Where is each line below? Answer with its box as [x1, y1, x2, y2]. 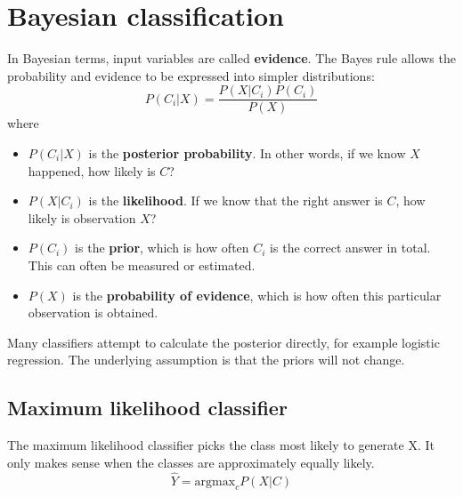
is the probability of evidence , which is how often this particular [72, 285, 442, 304]
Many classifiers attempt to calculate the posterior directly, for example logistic [7, 333, 440, 351]
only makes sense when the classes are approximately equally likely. [7, 453, 375, 471]
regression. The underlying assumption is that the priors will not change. [7, 350, 405, 369]
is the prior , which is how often [75, 238, 249, 257]
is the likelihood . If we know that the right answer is [88, 191, 383, 210]
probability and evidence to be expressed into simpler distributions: [7, 66, 375, 84]
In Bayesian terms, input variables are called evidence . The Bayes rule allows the [7, 49, 456, 68]
